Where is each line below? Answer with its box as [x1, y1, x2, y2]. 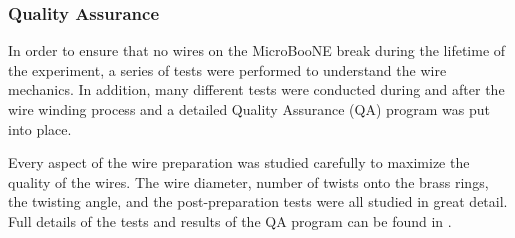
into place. [8, 118, 72, 139]
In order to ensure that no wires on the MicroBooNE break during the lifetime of [8, 40, 506, 61]
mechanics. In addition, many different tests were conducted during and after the [8, 79, 505, 100]
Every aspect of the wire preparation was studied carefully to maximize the [8, 152, 470, 173]
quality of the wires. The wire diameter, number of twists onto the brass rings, [8, 171, 489, 192]
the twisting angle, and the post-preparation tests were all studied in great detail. [8, 191, 508, 212]
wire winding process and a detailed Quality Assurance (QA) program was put [8, 99, 491, 119]
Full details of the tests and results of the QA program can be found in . [8, 210, 452, 231]
